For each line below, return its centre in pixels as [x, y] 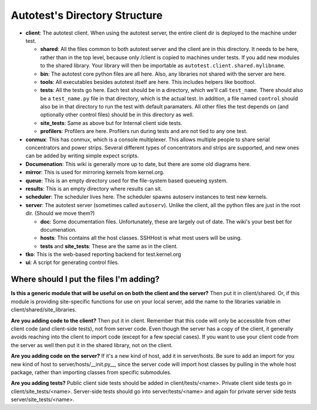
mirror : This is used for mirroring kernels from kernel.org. [95, 172]
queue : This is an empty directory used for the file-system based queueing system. [127, 180]
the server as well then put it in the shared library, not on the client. [92, 345]
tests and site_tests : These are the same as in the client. [109, 246]
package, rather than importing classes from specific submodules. [91, 372]
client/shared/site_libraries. [44, 310]
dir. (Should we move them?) [60, 214]
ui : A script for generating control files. [72, 262]
